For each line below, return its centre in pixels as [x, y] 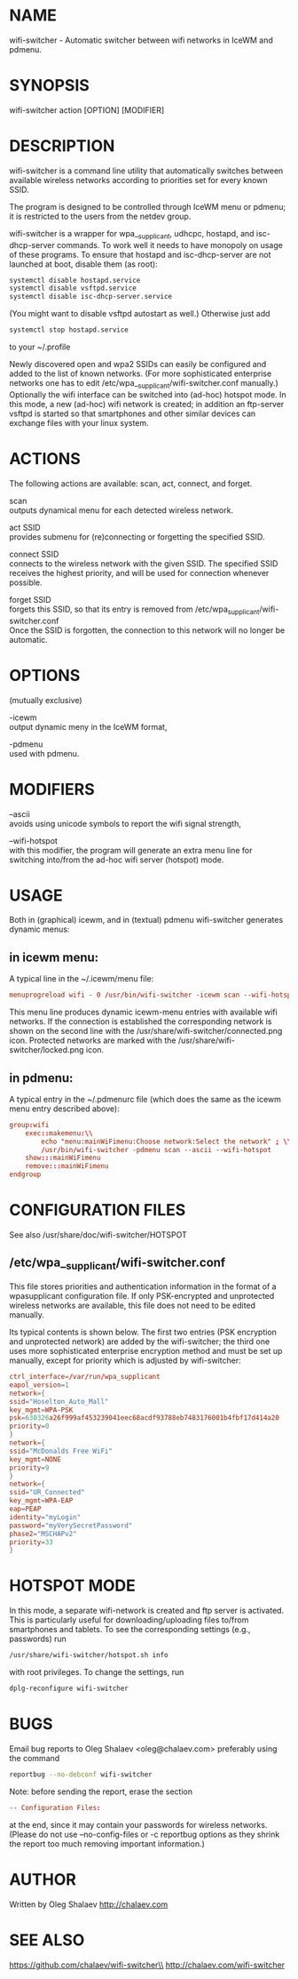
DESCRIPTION [62, 146]
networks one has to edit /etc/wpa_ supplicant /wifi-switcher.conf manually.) [144, 384]
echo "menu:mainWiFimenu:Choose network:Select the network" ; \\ [166, 1142]
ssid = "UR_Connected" [47, 1493]
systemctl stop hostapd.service [69, 330]
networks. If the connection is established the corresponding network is [141, 1022]
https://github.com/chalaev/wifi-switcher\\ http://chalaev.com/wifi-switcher [147, 1965]
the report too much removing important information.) [107, 1843]
